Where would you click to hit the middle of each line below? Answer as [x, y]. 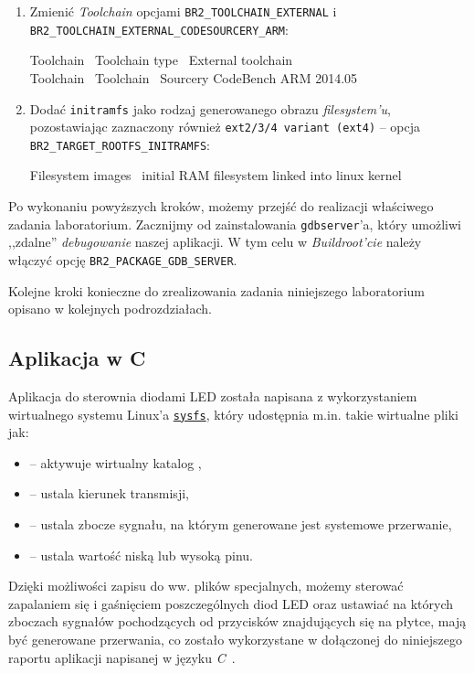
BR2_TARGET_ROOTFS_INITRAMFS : [120, 144]
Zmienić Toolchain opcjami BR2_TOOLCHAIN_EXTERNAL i [183, 11]
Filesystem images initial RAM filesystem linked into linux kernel [216, 175]
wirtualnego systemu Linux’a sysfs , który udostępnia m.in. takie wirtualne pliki [233, 414]
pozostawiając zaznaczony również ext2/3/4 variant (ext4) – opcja [225, 127]
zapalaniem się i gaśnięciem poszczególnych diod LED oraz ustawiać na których [231, 603]
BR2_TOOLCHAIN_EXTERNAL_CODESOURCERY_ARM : [159, 29]
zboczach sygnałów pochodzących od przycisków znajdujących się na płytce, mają [237, 621]
